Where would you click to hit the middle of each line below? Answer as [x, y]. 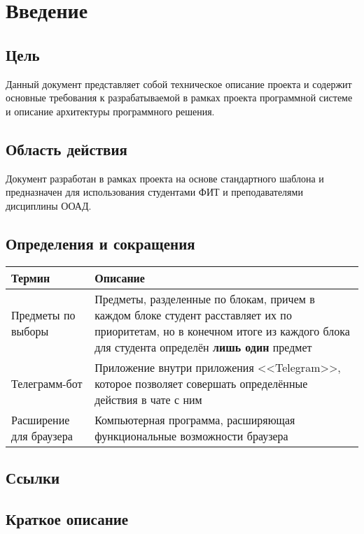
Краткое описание [67, 518]
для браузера [42, 435]
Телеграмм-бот [47, 383]
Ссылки [33, 477]
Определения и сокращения [100, 243]
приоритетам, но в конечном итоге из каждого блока [222, 331]
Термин [31, 277]
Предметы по [43, 315]
